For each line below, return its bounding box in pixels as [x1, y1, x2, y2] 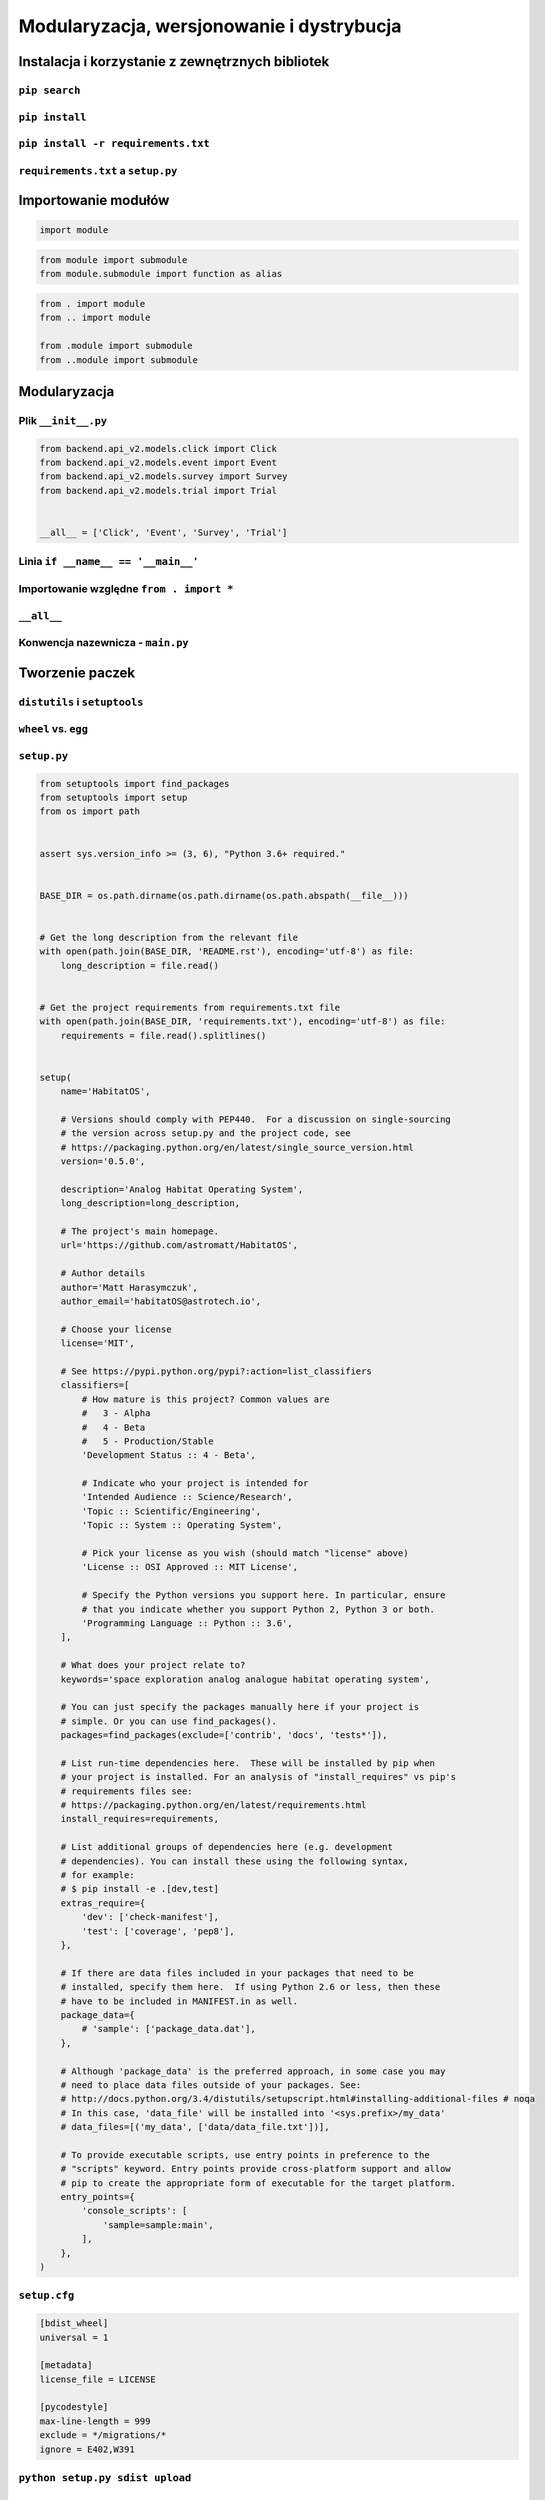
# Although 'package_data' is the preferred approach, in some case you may [60, 2065, 446, 2077]
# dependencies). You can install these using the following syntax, [60, 1855, 409, 1867]
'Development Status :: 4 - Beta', [81, 1450, 257, 1461]
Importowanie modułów [18, 192, 170, 209]
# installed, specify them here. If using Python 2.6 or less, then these [60, 1981, 441, 1993]
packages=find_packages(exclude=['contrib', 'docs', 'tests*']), [60, 1730, 388, 1741]
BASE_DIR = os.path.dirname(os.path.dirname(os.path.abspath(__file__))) [39, 890, 409, 901]
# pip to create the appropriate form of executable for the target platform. [60, 2177, 457, 2189]
